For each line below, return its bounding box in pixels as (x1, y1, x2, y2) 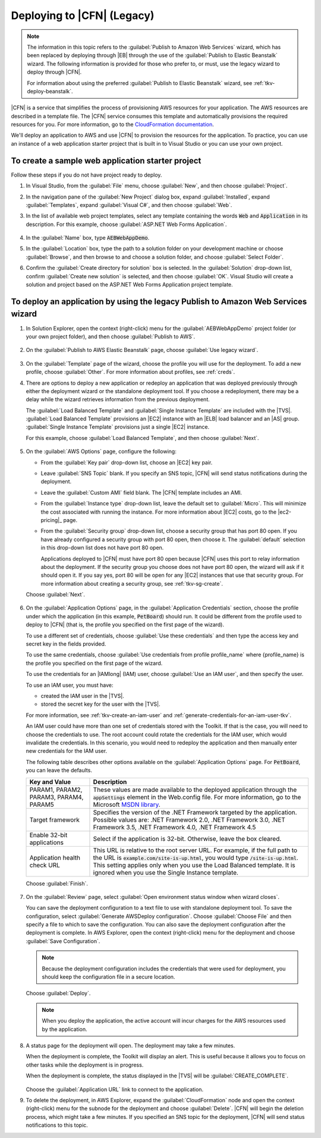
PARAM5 (29, 800, 55, 809)
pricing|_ (40, 516, 62, 523)
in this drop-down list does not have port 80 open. (40, 544, 164, 551)
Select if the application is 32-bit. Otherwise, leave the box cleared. (93, 834, 282, 843)
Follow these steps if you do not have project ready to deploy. (11, 171, 162, 178)
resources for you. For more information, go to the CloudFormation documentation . (11, 121, 214, 128)
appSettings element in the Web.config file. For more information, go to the (93, 793, 301, 801)
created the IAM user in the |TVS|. (40, 693, 124, 699)
